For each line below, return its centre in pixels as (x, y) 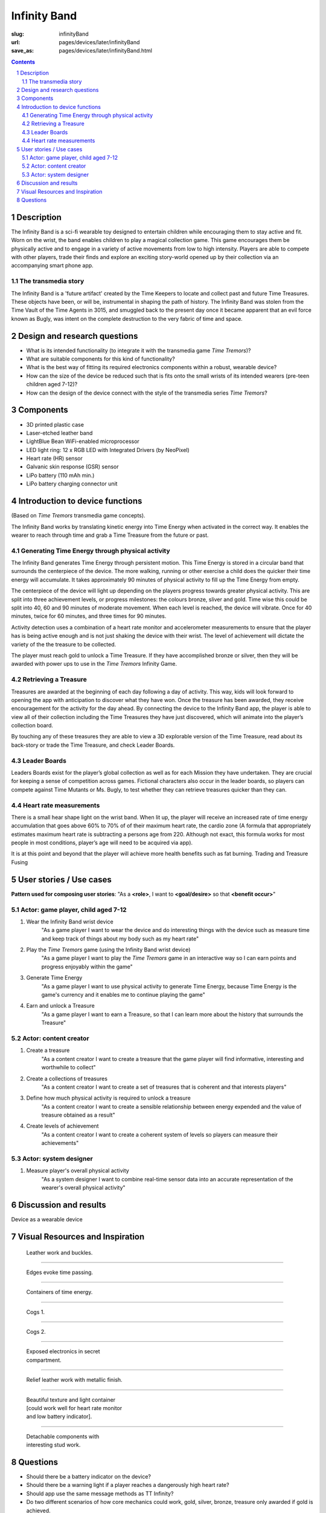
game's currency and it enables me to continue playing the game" (123, 995)
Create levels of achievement (62, 1126)
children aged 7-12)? (52, 384)
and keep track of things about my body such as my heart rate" (120, 939)
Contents (23, 62)
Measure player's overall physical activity (78, 1170)
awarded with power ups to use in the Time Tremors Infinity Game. (94, 664)
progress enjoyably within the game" (87, 967)
